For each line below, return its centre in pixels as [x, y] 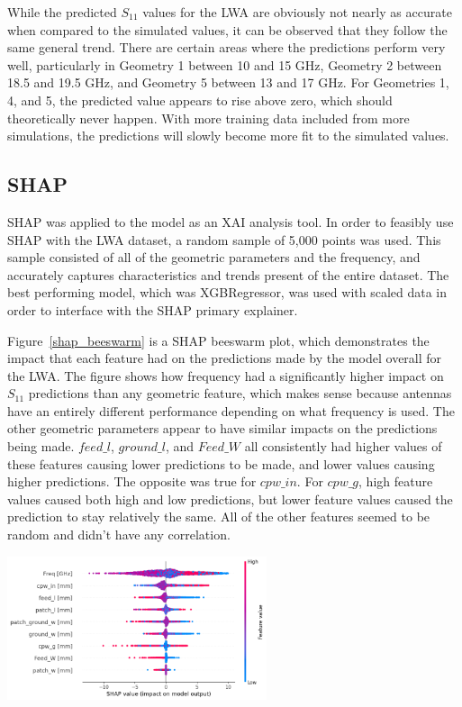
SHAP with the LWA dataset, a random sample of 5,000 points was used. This [224, 239]
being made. [41, 446]
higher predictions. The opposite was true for [132, 481]
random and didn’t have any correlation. [119, 535]
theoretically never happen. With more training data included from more [208, 118]
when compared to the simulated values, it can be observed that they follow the [227, 29]
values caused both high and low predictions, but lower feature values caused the [230, 499]
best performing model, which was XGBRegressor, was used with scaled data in [227, 292]
